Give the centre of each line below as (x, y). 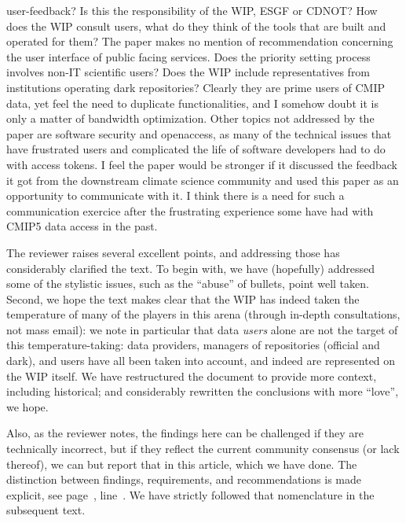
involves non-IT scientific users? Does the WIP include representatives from (188, 72)
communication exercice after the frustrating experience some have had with (190, 210)
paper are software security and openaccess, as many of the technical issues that (199, 133)
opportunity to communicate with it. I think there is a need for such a (176, 195)
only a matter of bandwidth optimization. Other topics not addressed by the (190, 118)
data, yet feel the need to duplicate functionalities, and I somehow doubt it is (192, 103)
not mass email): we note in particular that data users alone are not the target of (202, 329)
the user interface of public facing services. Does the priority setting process (188, 56)
